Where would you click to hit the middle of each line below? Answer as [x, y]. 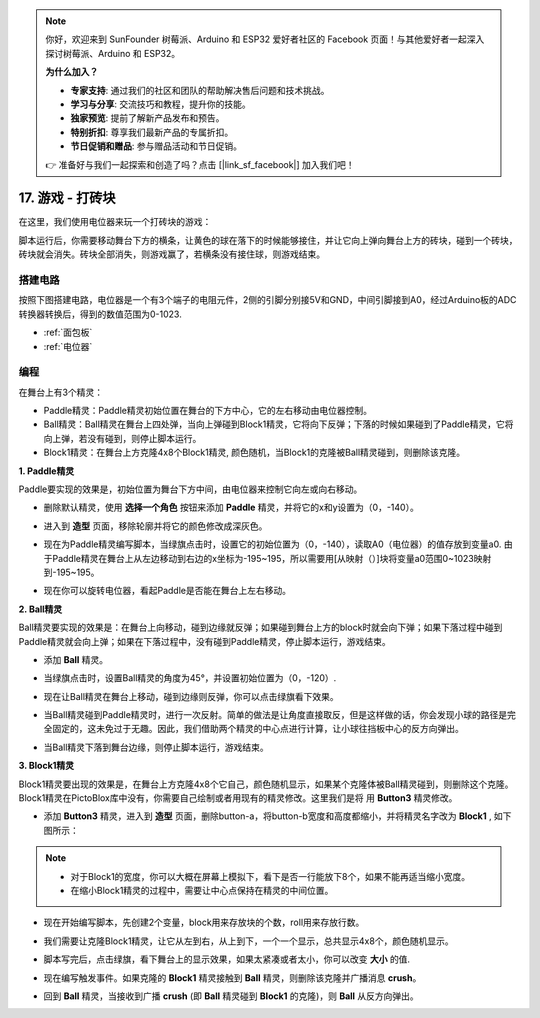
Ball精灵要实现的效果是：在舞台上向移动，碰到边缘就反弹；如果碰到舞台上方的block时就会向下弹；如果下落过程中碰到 [260, 627]
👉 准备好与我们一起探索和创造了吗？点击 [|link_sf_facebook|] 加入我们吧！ [200, 164]
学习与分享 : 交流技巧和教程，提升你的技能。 [160, 104]
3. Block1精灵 [46, 766]
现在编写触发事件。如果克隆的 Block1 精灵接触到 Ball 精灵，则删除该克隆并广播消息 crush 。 [232, 977]
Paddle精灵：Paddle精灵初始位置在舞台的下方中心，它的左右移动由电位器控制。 [207, 411]
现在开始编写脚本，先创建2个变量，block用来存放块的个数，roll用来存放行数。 [204, 922]
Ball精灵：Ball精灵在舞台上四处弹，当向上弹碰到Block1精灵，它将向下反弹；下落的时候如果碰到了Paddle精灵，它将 [278, 424]
